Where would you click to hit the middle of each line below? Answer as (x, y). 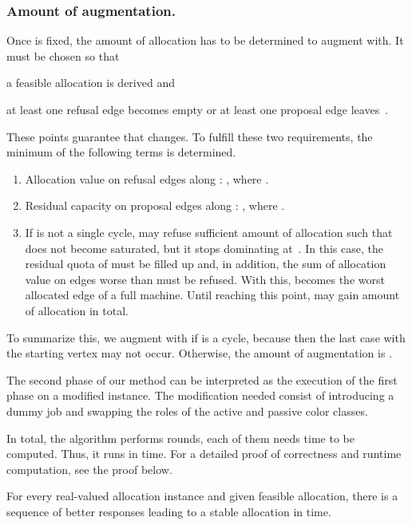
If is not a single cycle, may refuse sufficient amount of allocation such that (209, 232)
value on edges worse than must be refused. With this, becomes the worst (205, 279)
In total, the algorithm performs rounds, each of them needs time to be (180, 438)
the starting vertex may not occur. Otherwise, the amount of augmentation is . (199, 353)
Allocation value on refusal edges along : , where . (147, 178)
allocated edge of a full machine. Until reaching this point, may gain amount (212, 295)
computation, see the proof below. (89, 469)
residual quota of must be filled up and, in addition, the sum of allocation (206, 264)
